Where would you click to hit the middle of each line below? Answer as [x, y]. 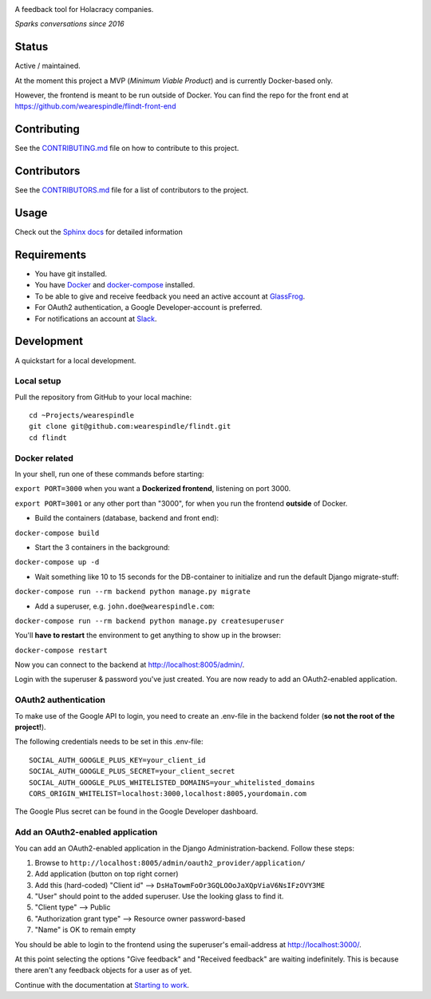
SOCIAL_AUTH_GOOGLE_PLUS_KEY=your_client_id [118, 760]
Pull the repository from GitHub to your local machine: [103, 397]
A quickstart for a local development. [75, 360]
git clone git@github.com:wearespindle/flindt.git [130, 426]
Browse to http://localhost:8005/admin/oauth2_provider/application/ [170, 862]
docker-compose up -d [57, 562]
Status [32, 47]
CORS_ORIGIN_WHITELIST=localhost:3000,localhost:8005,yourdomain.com [168, 793]
